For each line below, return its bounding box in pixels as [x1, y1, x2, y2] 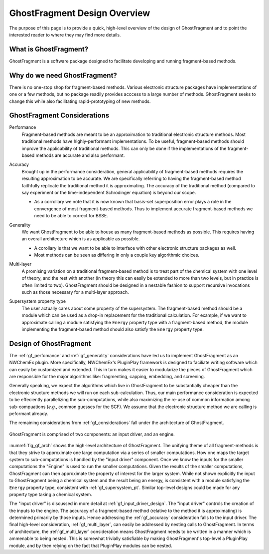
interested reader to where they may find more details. [9, 31, 121, 37]
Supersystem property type [9, 298, 66, 304]
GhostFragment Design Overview [9, 7, 150, 18]
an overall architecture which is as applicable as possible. [21, 236, 140, 242]
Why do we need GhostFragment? [9, 71, 117, 79]
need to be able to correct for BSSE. [34, 213, 108, 219]
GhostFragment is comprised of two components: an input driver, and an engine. [9, 431, 175, 437]
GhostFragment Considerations [9, 111, 110, 120]
